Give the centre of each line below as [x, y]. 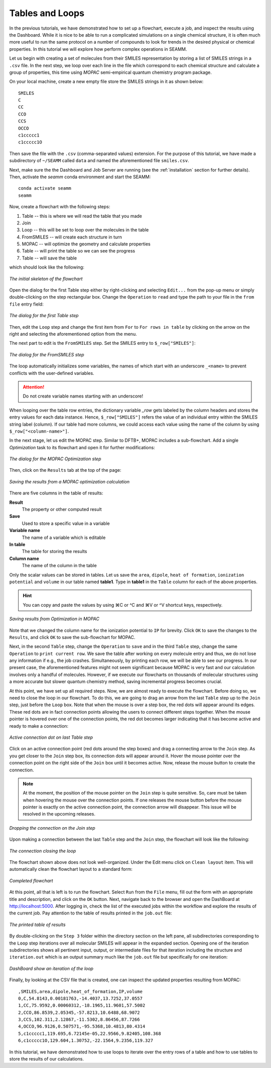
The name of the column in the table [59, 566]
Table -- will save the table [49, 258]
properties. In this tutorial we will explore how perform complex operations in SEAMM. [98, 49]
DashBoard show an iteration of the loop [51, 968]
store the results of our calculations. [46, 1059]
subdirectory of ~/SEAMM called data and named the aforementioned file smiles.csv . [99, 161]
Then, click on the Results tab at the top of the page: [65, 470]
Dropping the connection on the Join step [52, 828]
